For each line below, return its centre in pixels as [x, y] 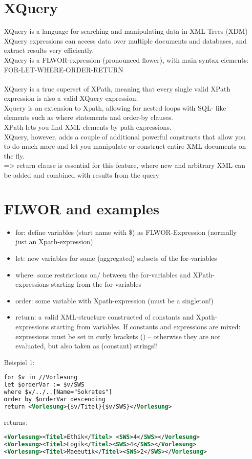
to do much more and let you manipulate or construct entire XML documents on [125, 146]
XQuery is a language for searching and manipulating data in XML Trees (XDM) [126, 31]
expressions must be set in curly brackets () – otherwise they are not [118, 336]
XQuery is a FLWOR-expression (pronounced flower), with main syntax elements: [126, 59]
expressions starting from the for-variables [78, 284]
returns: [16, 422]
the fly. [14, 155]
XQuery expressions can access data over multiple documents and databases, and [125, 40]
